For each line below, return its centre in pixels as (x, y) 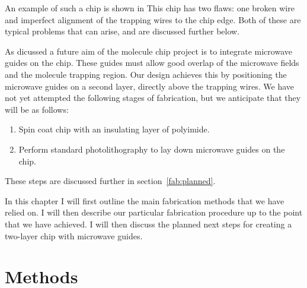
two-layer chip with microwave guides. (74, 235)
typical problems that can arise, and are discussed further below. (122, 31)
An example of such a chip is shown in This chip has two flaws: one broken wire (150, 8)
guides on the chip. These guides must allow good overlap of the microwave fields (152, 63)
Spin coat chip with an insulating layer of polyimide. (114, 129)
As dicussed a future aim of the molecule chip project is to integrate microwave (148, 51)
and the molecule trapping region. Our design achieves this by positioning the (146, 74)
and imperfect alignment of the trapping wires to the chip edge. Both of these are (153, 19)
